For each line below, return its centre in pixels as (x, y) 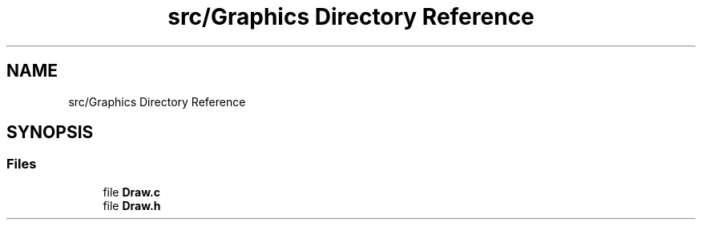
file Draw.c (131, 192)
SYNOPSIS (50, 133)
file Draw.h (132, 205)
